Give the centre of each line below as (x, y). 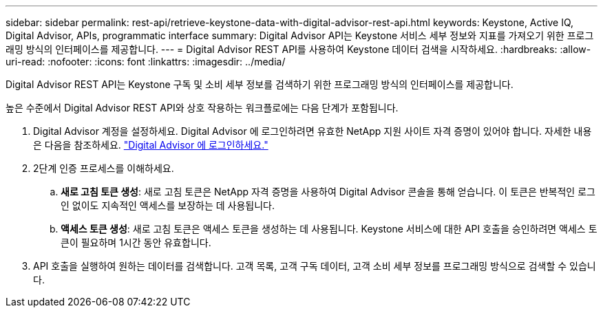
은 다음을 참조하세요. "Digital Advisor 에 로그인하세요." (151, 145)
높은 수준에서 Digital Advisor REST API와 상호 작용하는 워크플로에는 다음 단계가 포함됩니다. (202, 108)
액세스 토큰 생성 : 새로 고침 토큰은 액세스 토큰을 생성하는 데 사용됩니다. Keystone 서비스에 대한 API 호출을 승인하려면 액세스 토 (329, 229)
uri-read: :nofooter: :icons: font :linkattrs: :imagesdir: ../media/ (146, 62)
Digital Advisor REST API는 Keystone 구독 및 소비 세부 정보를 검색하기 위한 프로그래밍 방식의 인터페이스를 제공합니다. (260, 84)
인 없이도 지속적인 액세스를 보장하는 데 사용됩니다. (168, 205)
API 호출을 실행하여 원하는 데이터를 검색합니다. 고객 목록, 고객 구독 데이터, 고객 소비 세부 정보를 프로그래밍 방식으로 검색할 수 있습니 (315, 266)
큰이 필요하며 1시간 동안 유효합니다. (136, 242)
